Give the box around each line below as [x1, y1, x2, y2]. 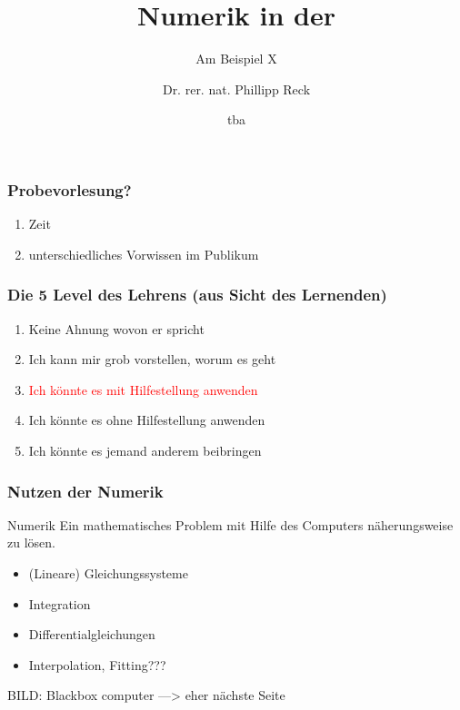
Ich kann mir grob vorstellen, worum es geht [28, 350, 276, 369]
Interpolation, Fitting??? [28, 655, 166, 674]
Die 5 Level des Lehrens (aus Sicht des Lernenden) [7, 283, 387, 306]
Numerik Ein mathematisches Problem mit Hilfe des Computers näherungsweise [7, 515, 454, 534]
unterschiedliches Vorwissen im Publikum [28, 244, 259, 263]
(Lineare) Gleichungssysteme [28, 563, 188, 582]
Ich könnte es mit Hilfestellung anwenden [28, 380, 258, 399]
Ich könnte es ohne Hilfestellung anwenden [28, 410, 265, 429]
